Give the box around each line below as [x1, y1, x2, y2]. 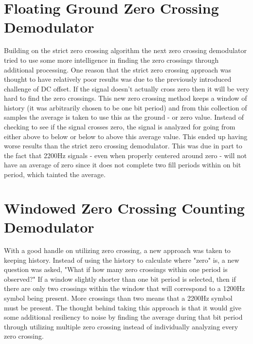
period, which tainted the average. [4, 169, 106, 180]
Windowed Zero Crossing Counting [4, 198, 245, 217]
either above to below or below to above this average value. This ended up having [4, 131, 248, 141]
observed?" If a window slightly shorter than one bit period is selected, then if [4, 273, 236, 284]
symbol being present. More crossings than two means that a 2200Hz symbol [4, 292, 233, 303]
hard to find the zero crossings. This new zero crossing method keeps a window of [4, 93, 247, 103]
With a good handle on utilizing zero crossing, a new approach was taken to [4, 245, 231, 255]
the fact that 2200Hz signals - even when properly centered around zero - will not [4, 150, 247, 160]
